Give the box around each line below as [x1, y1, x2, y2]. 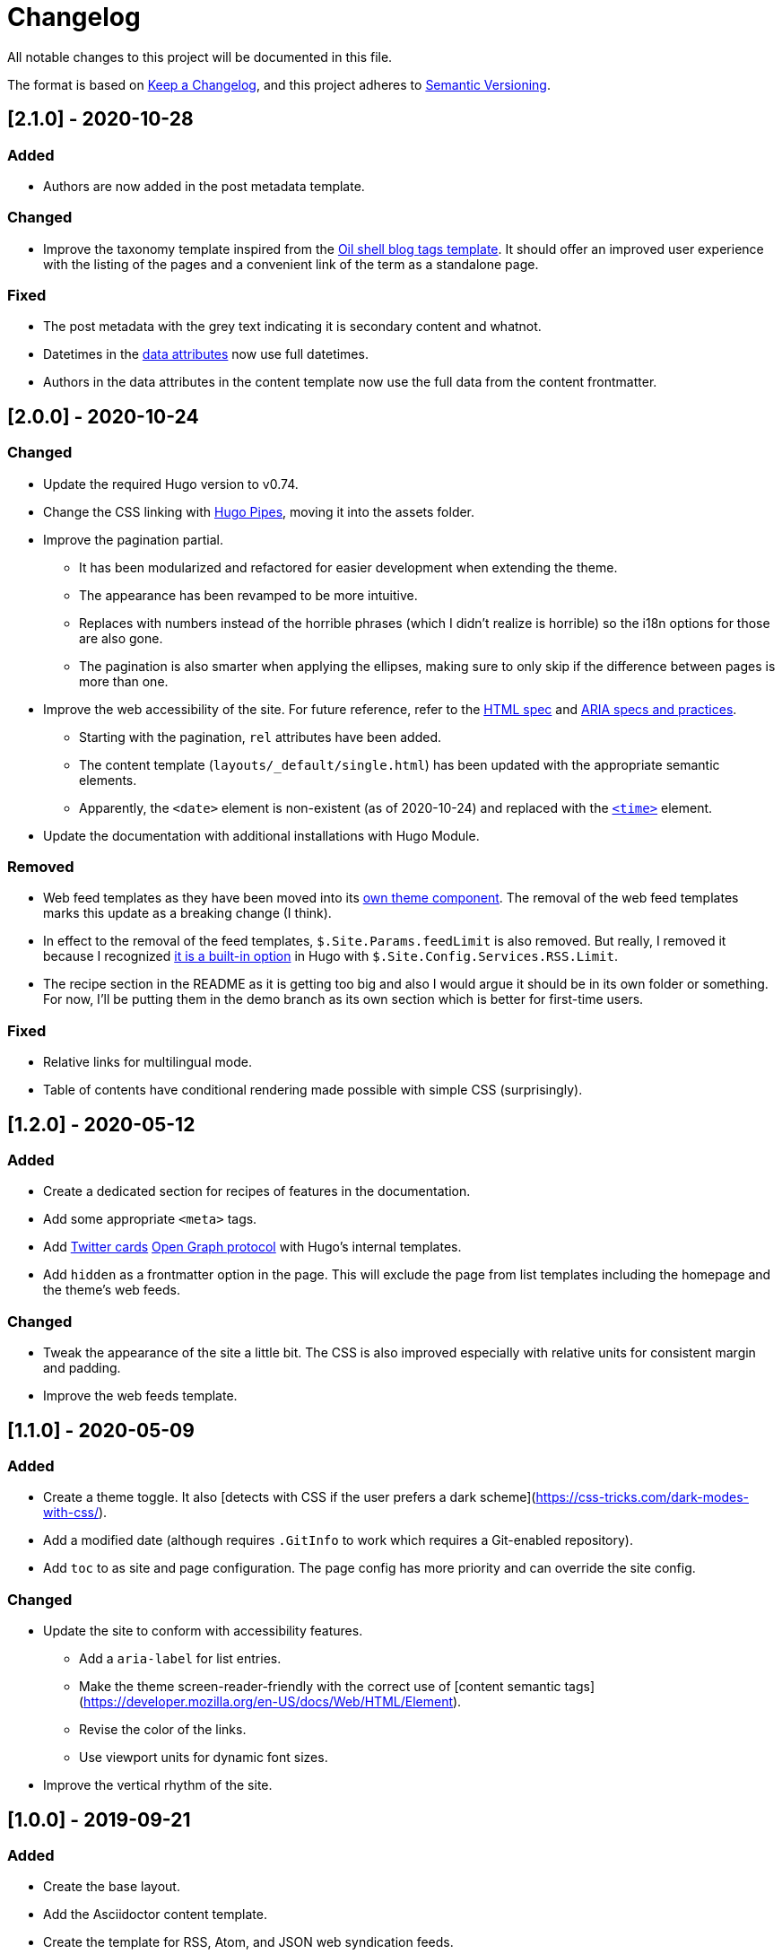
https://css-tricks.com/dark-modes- [535, 1489, 749, 1505]
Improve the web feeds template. [43, 1388, 238, 1404]
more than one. [79, 673, 169, 689]
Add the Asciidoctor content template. [43, 1906, 267, 1923]
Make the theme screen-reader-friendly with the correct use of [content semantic [79, 1679, 561, 1695]
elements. [79, 772, 137, 788]
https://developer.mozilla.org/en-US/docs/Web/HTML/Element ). [83, 1694, 462, 1710]
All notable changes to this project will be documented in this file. [7, 48, 393, 65]
